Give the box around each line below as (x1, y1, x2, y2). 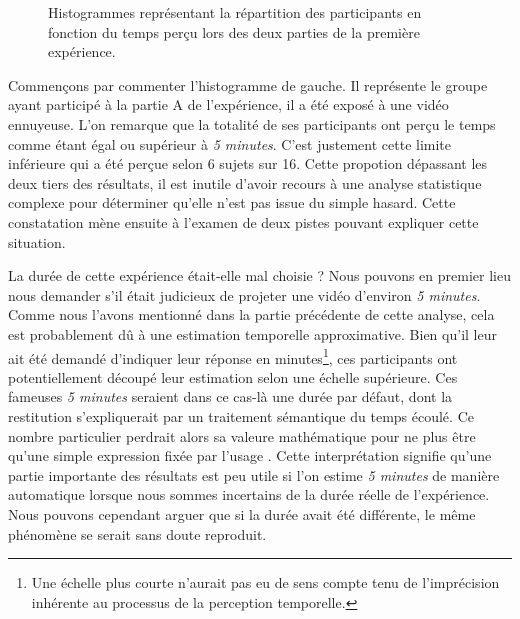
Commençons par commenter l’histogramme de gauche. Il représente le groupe (8, 74, 488, 95)
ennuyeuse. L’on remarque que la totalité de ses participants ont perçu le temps (8, 113, 496, 134)
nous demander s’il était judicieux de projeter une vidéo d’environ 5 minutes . (8, 284, 481, 305)
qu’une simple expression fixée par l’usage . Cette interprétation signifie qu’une (8, 445, 492, 466)
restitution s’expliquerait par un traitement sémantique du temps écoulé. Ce (8, 405, 474, 426)
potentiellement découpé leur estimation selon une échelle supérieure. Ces (8, 366, 458, 387)
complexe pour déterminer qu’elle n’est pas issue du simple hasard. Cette (8, 192, 456, 213)
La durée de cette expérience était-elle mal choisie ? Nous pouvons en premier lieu (8, 265, 511, 286)
